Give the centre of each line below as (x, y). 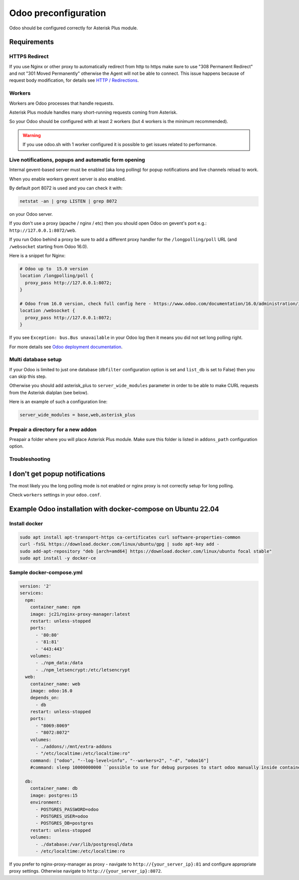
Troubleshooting (30, 459)
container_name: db (54, 788)
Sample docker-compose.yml (46, 573)
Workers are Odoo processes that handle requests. (62, 103)
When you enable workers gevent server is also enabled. (68, 179)
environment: (46, 803)
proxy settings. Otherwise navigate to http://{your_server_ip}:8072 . (85, 871)
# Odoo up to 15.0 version (54, 269)
